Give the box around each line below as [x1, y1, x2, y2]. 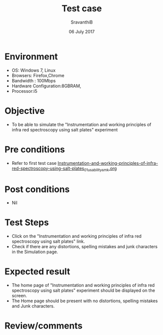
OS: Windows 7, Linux [11, 67, 56, 73]
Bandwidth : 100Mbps [11, 77, 56, 83]
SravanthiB [70, 19, 93, 25]
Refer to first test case [11, 160, 57, 166]
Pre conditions [4, 144, 65, 155]
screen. [11, 293, 27, 299]
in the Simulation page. [11, 249, 58, 255]
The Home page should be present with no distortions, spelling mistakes [11, 298, 158, 304]
